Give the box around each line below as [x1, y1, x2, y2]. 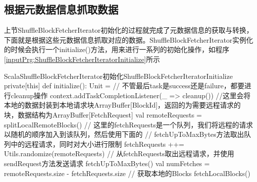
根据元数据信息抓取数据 [4, 1, 118, 17]
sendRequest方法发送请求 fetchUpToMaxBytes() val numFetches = [4, 158, 210, 168]
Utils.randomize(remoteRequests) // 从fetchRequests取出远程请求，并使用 [4, 148, 234, 159]
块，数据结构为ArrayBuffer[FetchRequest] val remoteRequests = [4, 109, 202, 120]
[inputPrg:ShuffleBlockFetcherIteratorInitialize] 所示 [4, 54, 160, 64]
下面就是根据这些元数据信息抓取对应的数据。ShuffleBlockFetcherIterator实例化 [4, 34, 254, 45]
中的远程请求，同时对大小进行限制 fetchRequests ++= [10, 138, 184, 149]
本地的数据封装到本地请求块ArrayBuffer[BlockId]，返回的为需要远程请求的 [4, 100, 241, 110]
